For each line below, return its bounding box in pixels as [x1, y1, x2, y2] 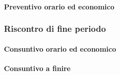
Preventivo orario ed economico [4, 1, 115, 11]
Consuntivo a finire [4, 63, 71, 73]
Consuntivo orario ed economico [4, 43, 116, 54]
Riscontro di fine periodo [4, 22, 106, 35]
